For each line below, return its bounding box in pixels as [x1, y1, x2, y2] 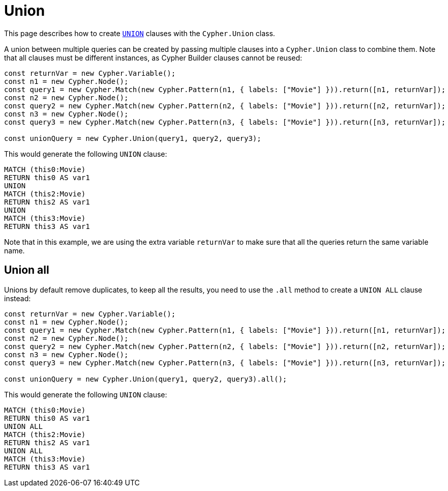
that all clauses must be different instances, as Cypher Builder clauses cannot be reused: [4, 53, 303, 62]
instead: [4, 294, 31, 303]
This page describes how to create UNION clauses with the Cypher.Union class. [4, 28, 275, 38]
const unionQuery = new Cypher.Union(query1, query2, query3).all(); [4, 374, 287, 383]
